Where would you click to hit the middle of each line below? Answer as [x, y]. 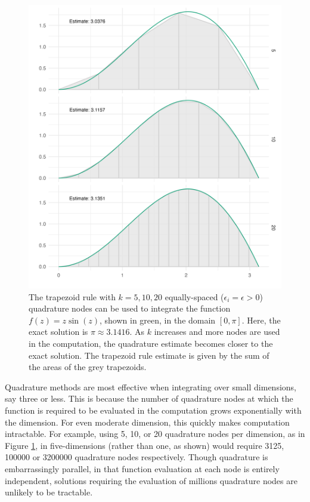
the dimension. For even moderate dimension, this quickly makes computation [147, 422]
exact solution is [58, 332]
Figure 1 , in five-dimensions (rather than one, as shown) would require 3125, [145, 445]
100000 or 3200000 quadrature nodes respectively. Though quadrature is [137, 457]
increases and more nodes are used [217, 332]
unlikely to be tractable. [49, 492]
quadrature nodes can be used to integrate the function [130, 308]
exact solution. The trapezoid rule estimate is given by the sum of [149, 355]
